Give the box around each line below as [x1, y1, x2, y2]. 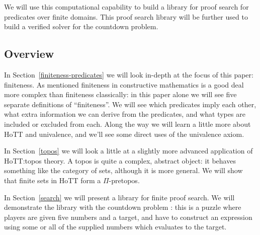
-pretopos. [109, 175, 140, 185]
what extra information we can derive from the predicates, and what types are [4, 109, 245, 119]
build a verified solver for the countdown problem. [4, 21, 158, 32]
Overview [4, 46, 54, 61]
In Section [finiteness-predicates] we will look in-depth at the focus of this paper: [4, 69, 253, 80]
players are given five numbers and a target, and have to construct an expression [4, 211, 252, 222]
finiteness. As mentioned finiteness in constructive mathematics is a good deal [4, 79, 244, 90]
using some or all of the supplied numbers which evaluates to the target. [4, 221, 227, 232]
